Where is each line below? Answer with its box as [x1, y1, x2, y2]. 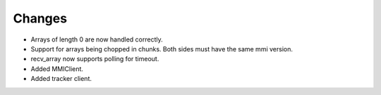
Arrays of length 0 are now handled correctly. [30, 35, 164, 44]
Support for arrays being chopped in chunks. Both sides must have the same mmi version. [30, 44, 293, 53]
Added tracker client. [30, 75, 92, 83]
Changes [13, 11, 67, 26]
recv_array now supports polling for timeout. [30, 55, 159, 63]
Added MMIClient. [30, 64, 84, 73]
